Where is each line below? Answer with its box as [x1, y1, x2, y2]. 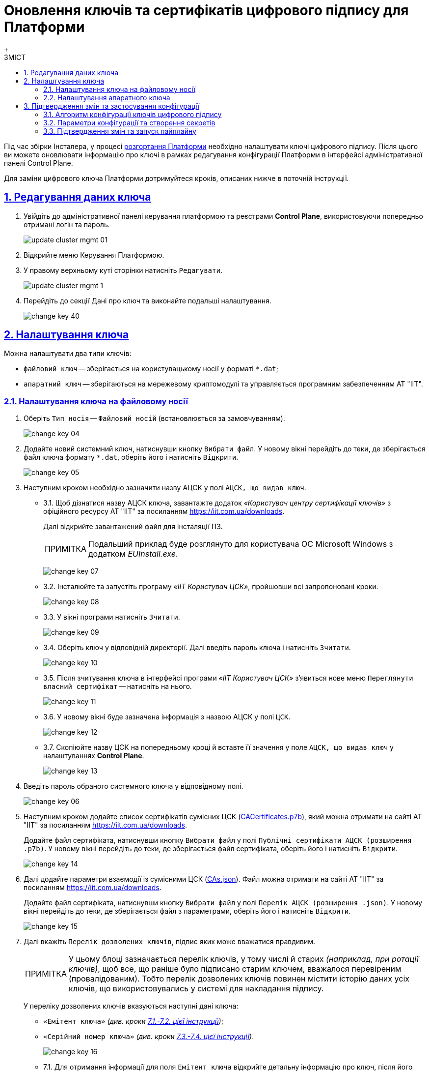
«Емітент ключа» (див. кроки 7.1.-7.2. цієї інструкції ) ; [43, 1017, 223, 1026]
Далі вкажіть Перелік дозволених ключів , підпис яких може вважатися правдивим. [24, 937, 316, 946]
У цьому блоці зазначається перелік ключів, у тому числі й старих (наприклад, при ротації [69, 954, 419, 964]
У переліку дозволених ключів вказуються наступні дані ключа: [24, 1002, 239, 1011]
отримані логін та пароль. [24, 220, 110, 229]
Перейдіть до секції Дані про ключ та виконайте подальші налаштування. [24, 296, 271, 305]
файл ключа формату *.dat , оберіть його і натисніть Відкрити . [24, 453, 239, 462]
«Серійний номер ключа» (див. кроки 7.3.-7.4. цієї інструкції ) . [43, 1032, 254, 1041]
